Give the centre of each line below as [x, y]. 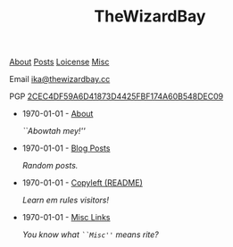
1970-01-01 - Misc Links [66, 218]
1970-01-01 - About [58, 114]
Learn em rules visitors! [66, 200]
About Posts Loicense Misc [59, 62]
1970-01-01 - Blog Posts [66, 148]
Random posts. [50, 166]
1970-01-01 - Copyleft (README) [82, 183]
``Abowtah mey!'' [54, 131]
